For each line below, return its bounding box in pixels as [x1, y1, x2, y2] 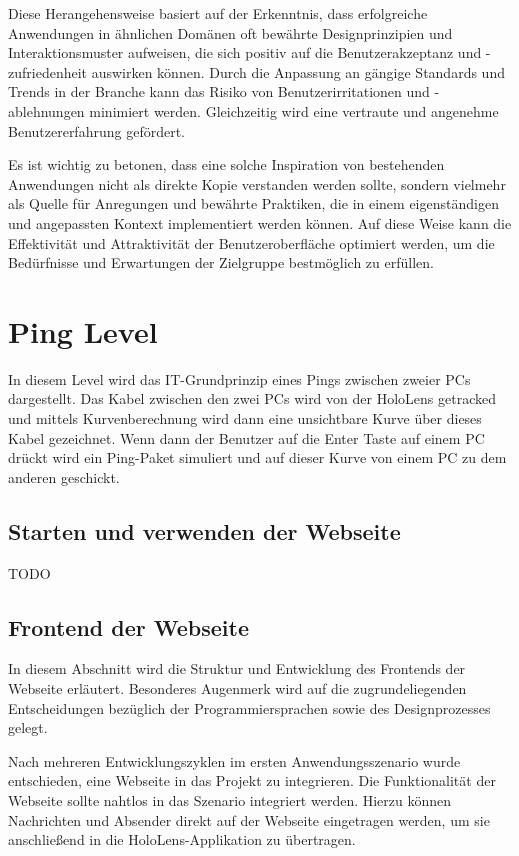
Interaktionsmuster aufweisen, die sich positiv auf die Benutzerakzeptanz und [8, 42, 482, 63]
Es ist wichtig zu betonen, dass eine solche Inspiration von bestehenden [8, 154, 445, 175]
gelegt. [8, 717, 48, 738]
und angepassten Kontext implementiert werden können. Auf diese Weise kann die [8, 212, 512, 233]
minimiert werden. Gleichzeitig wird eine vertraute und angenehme [89, 100, 499, 121]
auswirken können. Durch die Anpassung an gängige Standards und [91, 61, 505, 82]
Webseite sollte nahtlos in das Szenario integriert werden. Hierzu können [8, 789, 452, 810]
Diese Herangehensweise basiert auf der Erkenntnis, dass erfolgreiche [8, 3, 428, 23]
